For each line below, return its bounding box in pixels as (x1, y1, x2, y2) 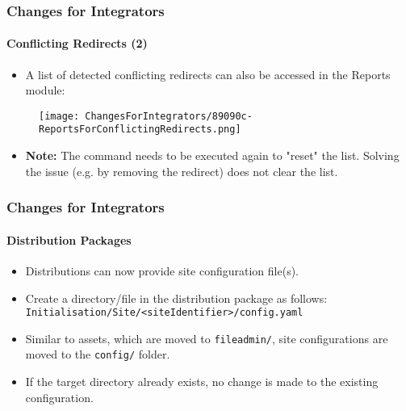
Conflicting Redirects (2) (6, 35, 148, 52)
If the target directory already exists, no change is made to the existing (25, 373, 379, 390)
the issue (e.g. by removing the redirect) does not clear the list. (25, 162, 338, 179)
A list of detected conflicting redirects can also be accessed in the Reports (25, 65, 391, 82)
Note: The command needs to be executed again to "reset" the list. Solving (25, 147, 400, 164)
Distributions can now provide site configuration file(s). (25, 262, 299, 279)
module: (25, 82, 65, 99)
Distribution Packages (6, 231, 132, 248)
